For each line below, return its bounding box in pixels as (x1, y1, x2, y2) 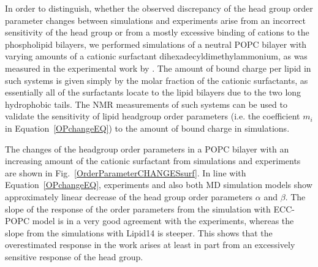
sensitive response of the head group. (5, 250, 143, 263)
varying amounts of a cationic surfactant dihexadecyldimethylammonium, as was (5, 50, 308, 62)
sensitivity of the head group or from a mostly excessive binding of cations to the (5, 26, 309, 39)
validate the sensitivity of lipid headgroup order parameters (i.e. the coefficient (5, 110, 300, 122)
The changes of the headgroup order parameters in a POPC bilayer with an (5, 142, 289, 155)
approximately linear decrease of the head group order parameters (5, 190, 253, 203)
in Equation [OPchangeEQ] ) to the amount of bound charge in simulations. (5, 121, 290, 134)
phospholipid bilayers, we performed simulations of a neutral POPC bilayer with (5, 37, 307, 50)
